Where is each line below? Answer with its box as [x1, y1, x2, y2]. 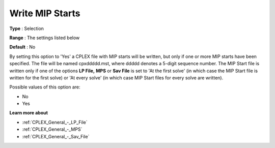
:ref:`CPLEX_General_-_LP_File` [22, 119, 88, 125]
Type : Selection [9, 25, 44, 32]
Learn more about [9, 110, 48, 116]
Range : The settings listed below [9, 35, 80, 41]
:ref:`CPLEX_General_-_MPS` [22, 126, 82, 132]
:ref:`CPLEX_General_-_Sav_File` [22, 133, 90, 139]
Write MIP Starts [9, 8, 80, 19]
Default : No [9, 44, 36, 50]
